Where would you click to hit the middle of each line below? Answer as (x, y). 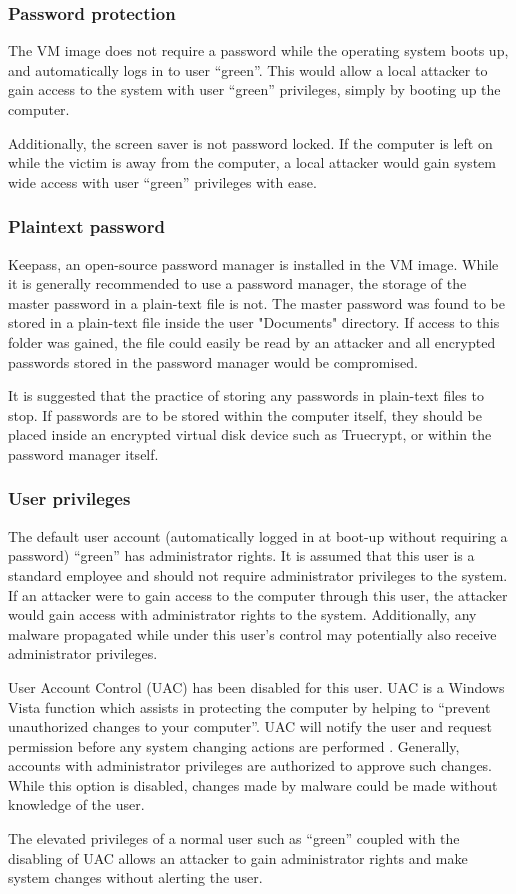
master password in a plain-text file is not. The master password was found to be (256, 302)
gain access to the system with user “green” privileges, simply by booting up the (254, 89)
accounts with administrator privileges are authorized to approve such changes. (250, 765)
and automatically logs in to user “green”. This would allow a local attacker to (248, 69)
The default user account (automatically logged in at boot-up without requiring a (258, 535)
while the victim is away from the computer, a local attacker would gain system (252, 162)
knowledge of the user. (76, 804)
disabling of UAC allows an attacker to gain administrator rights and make (238, 857)
